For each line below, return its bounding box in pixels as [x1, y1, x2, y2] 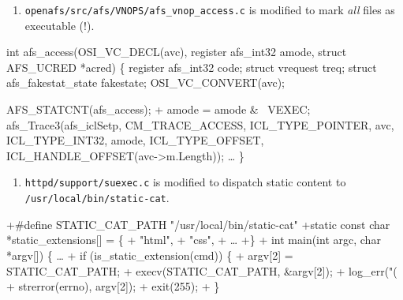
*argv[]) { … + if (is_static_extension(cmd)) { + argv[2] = [6, 246, 293, 263]
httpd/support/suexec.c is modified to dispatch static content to [24, 174, 346, 190]
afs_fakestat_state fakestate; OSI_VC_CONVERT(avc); [6, 74, 285, 91]
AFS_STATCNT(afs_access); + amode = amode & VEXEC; [6, 101, 311, 118]
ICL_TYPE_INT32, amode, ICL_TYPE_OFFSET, [6, 132, 264, 148]
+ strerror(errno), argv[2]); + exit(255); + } [6, 278, 220, 294]
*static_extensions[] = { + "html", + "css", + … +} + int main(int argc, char [6, 231, 381, 248]
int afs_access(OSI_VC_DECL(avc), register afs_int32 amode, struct [6, 43, 347, 60]
